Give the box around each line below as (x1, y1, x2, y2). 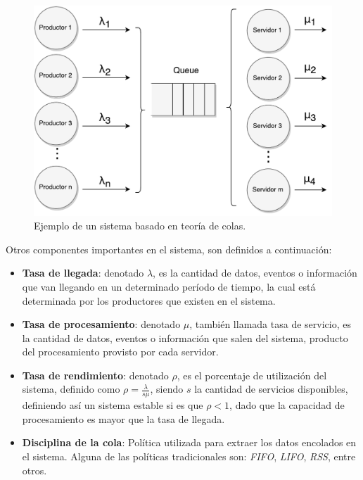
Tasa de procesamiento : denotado (22, 317, 181, 331)
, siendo (150, 381, 184, 396)
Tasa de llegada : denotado (22, 265, 144, 280)
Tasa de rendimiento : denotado (22, 367, 169, 382)
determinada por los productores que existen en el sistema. (22, 293, 276, 308)
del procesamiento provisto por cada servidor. (22, 344, 219, 359)
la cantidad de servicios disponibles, (194, 381, 348, 396)
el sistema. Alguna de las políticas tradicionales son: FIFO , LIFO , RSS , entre (22, 449, 356, 464)
